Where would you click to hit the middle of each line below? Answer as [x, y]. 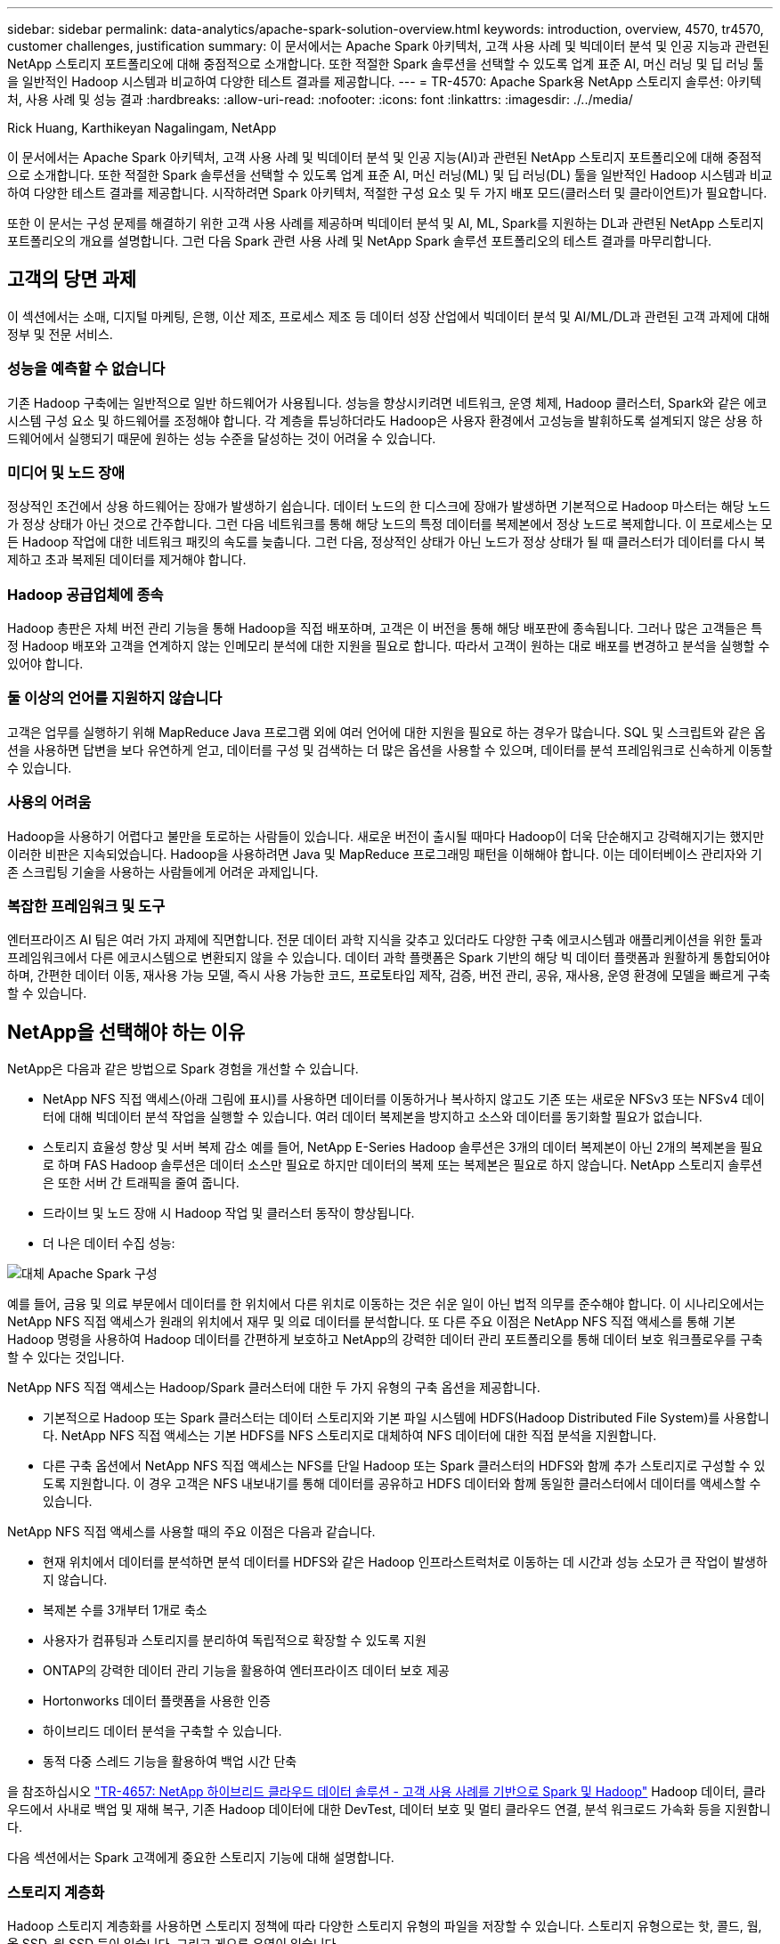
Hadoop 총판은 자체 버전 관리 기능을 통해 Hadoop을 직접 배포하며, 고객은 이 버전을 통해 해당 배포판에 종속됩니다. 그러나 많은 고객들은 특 [385, 628]
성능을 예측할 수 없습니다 [86, 369]
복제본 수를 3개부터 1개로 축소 [125, 1610]
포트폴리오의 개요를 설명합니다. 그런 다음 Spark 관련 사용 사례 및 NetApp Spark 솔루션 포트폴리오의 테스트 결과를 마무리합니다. [360, 241]
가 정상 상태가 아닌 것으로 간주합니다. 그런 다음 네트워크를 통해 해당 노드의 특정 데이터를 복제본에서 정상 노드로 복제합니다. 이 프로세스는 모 [390, 524]
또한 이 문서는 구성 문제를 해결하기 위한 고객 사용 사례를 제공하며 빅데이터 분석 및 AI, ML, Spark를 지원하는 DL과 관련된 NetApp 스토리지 [386, 223]
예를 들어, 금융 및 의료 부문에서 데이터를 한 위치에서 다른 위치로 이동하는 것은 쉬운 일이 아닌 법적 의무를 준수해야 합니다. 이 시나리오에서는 [386, 1304]
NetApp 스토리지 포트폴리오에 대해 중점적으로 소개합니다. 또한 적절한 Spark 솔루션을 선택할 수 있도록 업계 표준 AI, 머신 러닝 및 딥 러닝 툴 [386, 64]
